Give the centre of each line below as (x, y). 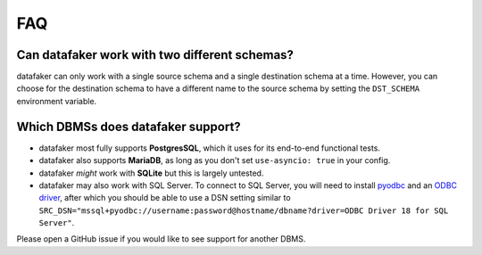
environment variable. (57, 101)
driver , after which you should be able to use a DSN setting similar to (165, 198)
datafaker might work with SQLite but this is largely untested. (151, 173)
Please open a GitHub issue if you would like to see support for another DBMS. (161, 239)
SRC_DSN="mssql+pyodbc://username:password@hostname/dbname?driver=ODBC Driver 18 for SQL (244, 210)
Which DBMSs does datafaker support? (129, 126)
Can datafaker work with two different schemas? (155, 55)
